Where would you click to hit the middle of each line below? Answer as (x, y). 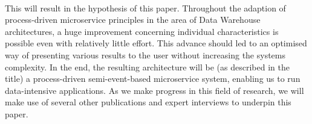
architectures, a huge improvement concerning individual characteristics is (142, 31)
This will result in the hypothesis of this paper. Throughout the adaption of (145, 8)
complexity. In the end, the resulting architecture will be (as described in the (147, 67)
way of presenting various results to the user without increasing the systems (145, 54)
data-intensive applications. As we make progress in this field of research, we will (154, 90)
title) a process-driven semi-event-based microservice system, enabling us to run (153, 79)
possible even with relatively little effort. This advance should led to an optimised (156, 43)
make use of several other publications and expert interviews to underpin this (148, 102)
